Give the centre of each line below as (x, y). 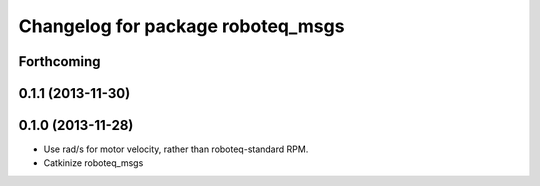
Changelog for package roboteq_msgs (181, 26)
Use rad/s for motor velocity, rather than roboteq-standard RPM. (176, 149)
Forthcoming (59, 61)
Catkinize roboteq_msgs (93, 163)
